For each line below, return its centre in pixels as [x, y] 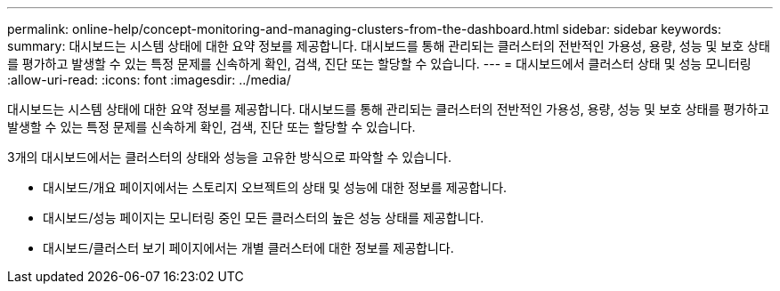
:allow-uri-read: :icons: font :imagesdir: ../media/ [149, 80]
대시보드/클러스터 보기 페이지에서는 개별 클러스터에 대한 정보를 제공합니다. [248, 248]
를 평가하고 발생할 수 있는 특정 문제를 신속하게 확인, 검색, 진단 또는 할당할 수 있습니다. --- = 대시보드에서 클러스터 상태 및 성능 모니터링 [379, 64]
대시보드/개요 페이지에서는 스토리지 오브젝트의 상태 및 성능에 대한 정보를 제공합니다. [275, 187]
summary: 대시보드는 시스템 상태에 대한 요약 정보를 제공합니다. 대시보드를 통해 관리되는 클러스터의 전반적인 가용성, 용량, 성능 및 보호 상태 [389, 46]
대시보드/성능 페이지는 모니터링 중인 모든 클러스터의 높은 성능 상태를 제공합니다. [264, 218]
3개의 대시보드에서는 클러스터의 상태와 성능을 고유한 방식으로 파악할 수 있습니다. [229, 157]
